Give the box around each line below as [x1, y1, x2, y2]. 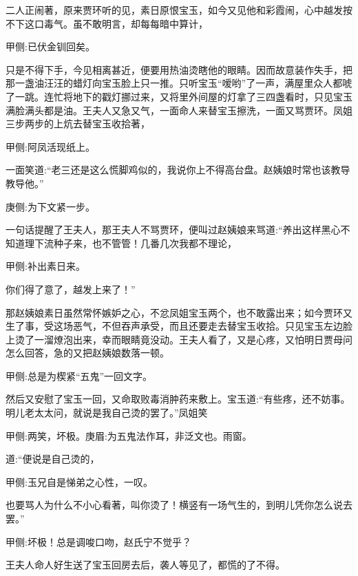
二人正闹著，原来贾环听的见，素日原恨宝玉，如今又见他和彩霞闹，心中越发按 [6, 3, 352, 17]
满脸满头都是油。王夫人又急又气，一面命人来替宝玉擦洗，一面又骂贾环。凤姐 [6, 103, 352, 117]
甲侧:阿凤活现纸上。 [6, 139, 95, 153]
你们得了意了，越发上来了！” [6, 281, 136, 296]
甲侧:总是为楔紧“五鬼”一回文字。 [6, 368, 153, 383]
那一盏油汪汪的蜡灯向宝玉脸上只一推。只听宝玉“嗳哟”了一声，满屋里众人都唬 [6, 76, 352, 90]
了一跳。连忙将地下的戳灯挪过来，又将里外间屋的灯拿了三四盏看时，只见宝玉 [6, 89, 352, 103]
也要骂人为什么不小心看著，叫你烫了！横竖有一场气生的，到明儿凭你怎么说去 [6, 498, 352, 512]
